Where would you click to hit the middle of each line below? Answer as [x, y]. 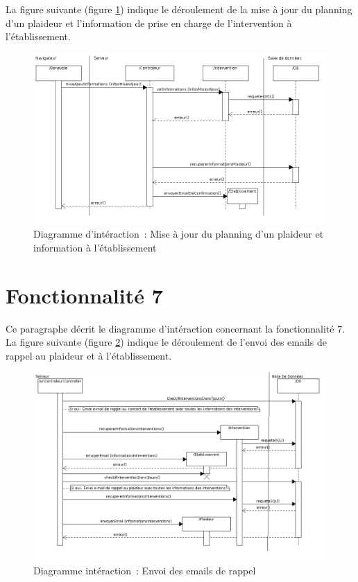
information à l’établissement [95, 247]
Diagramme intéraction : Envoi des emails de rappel [145, 571]
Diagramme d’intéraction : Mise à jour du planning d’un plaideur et [179, 234]
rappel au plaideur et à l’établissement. [89, 355]
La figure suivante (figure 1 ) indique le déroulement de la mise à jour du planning [179, 9]
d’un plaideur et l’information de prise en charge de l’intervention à [149, 23]
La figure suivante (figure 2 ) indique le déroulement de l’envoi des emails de [166, 342]
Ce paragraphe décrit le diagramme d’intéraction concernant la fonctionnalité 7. [176, 328]
